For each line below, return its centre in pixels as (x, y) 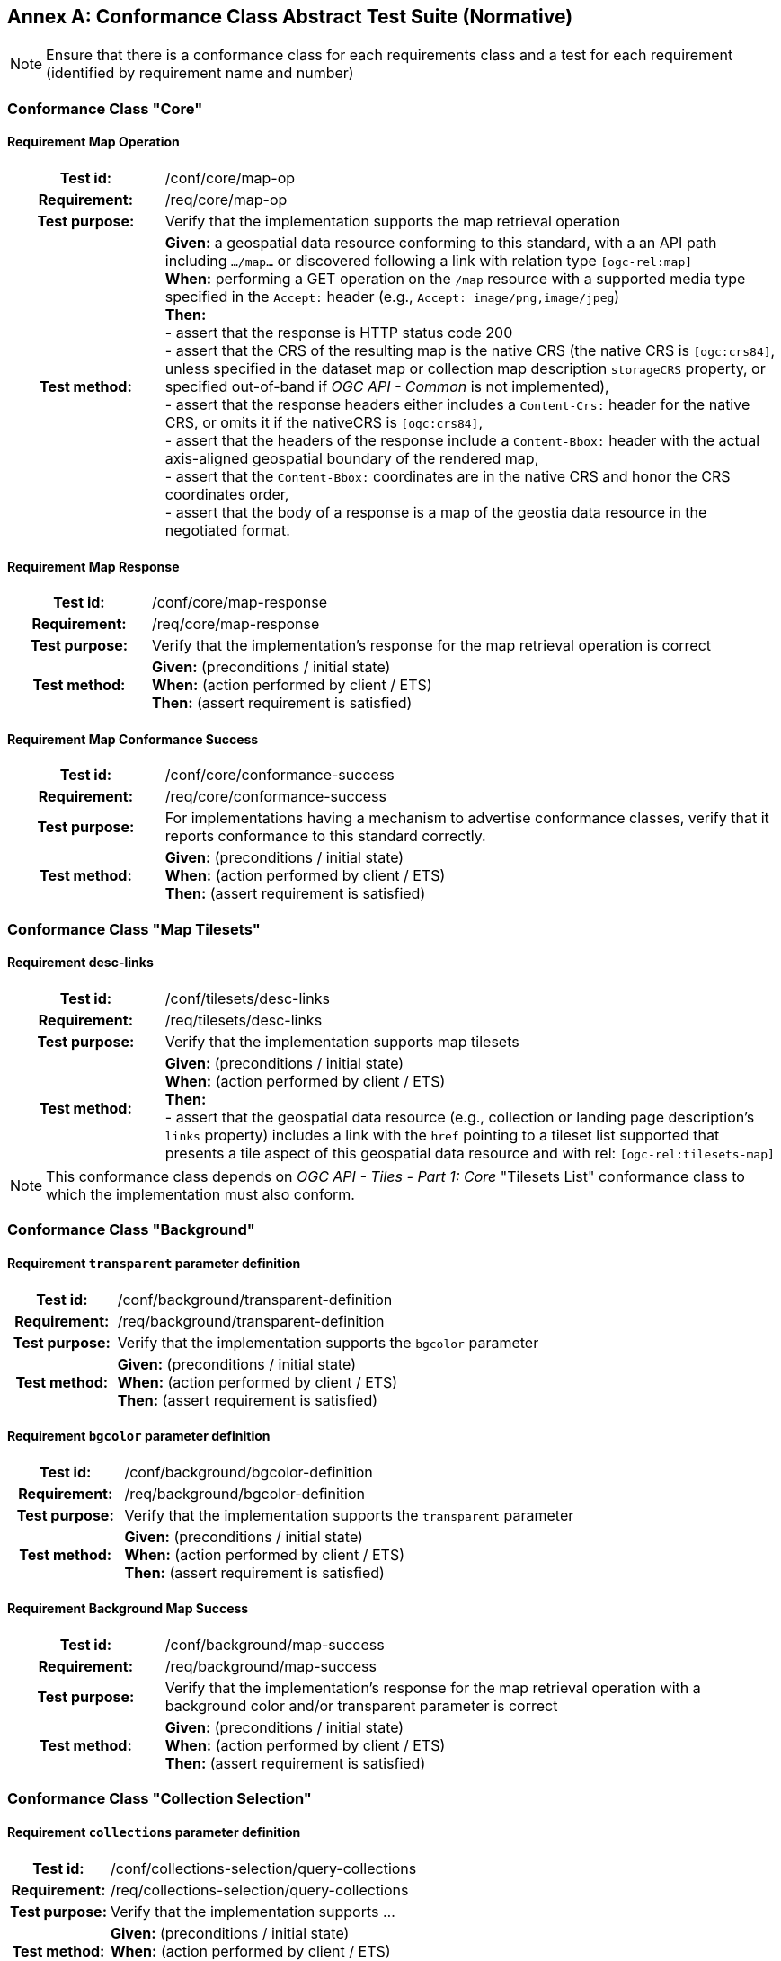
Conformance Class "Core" (105, 108)
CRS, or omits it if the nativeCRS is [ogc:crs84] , (324, 423)
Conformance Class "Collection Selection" (160, 1799)
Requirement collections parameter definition (154, 1832)
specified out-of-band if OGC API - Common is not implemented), (387, 387)
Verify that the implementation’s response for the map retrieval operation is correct (432, 646)
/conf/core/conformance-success (280, 775)
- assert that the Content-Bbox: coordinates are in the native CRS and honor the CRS (448, 477)
